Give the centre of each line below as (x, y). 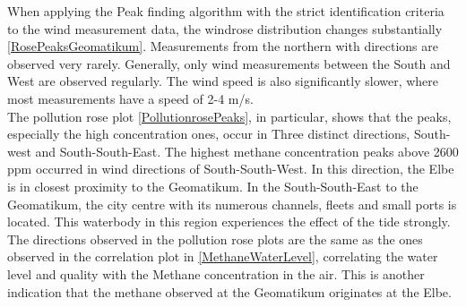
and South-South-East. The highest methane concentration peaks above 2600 (247, 151)
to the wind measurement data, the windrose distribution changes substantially (225, 28)
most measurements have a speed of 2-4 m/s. (130, 98)
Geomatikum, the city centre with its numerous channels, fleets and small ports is (232, 204)
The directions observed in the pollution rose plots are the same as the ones (215, 239)
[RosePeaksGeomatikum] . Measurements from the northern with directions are (223, 46)
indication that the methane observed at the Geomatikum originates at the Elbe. (229, 291)
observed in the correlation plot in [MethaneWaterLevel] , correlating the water (223, 256)
